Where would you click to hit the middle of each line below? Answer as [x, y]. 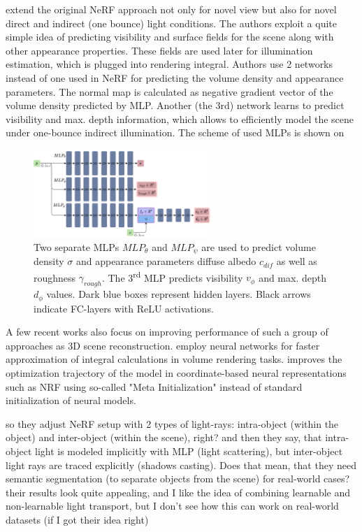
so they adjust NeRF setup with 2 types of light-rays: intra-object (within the [172, 423]
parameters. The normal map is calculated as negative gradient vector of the [169, 91]
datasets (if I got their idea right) [77, 519]
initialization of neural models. [71, 400]
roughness [55, 277]
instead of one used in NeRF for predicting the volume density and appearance [175, 77]
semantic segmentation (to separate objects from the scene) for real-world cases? [178, 479]
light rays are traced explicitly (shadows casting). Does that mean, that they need [181, 465]
